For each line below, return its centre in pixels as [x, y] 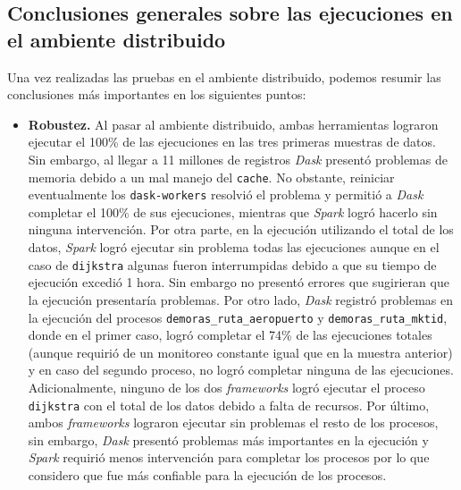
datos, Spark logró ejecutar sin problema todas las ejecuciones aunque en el [234, 247]
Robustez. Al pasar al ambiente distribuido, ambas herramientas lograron [233, 124]
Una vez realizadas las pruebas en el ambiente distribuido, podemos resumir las [224, 76]
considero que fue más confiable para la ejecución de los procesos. [207, 474]
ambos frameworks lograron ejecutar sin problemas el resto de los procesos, [233, 422]
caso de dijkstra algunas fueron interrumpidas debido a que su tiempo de [232, 264]
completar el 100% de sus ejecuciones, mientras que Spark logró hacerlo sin [233, 211]
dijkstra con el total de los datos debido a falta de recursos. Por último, [229, 405]
